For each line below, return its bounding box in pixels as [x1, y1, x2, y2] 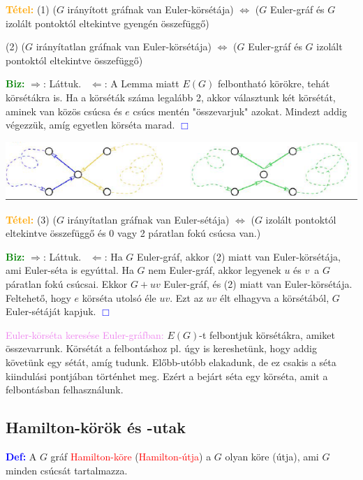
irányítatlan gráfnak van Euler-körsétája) [36, 39, 212, 54]
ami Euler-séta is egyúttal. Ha [6, 263, 134, 277]
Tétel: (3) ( [6, 212, 57, 226]
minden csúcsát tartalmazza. [6, 463, 128, 477]
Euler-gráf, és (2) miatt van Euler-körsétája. [163, 277, 353, 291]
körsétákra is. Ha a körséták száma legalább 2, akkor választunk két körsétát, [6, 89, 336, 104]
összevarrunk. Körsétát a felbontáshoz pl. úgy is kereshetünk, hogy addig [6, 341, 317, 356]
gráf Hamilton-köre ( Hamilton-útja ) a [50, 449, 212, 463]
